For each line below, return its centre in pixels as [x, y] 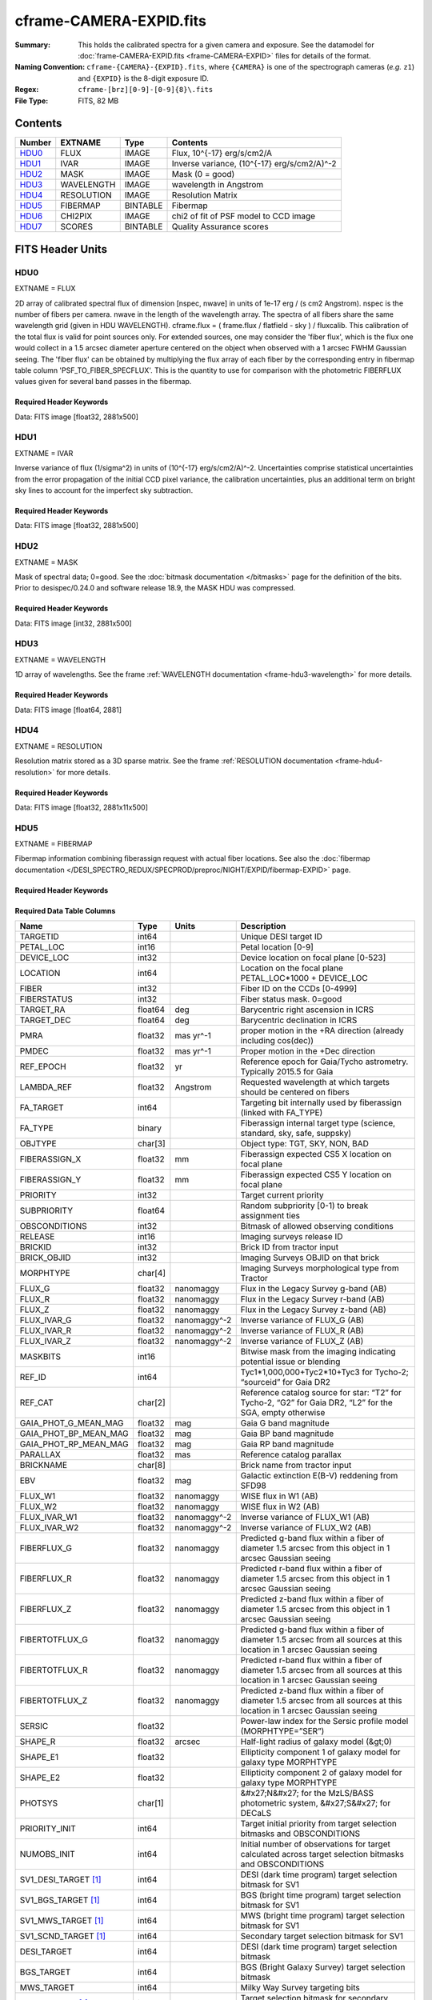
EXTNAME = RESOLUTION [59, 746]
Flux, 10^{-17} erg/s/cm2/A [222, 154]
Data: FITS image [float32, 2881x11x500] [81, 807]
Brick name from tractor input [296, 1466]
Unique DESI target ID [282, 937]
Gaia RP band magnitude [287, 1444]
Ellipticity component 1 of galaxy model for [320, 1752]
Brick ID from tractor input [290, 1247]
